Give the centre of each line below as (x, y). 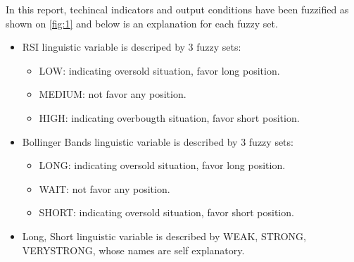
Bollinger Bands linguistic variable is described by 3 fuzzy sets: (158, 141)
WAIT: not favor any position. (105, 188)
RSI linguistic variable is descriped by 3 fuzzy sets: (132, 47)
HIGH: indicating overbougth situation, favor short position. (169, 117)
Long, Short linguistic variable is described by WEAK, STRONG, (164, 236)
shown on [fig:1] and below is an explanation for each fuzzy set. (142, 23)
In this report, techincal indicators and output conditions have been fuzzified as (177, 9)
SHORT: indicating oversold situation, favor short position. (166, 212)
